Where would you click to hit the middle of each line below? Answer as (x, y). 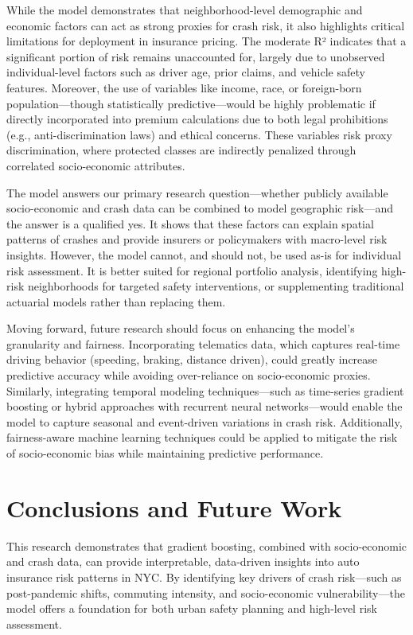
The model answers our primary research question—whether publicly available (197, 192)
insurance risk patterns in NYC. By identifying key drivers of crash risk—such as (204, 577)
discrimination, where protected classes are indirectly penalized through (181, 150)
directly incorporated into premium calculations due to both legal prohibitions (197, 119)
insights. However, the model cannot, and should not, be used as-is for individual (204, 254)
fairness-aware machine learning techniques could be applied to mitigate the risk (202, 437)
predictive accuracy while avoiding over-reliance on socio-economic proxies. (189, 375)
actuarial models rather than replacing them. (116, 301)
